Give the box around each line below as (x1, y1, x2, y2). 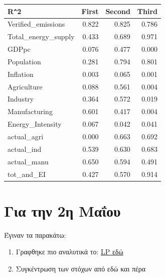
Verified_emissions (8, 19, 65, 29)
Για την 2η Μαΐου (4, 200, 121, 221)
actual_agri (8, 131, 44, 141)
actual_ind (8, 143, 42, 154)
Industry (8, 94, 34, 104)
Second (105, 6, 130, 16)
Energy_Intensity (8, 119, 62, 129)
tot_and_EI (8, 168, 46, 179)
